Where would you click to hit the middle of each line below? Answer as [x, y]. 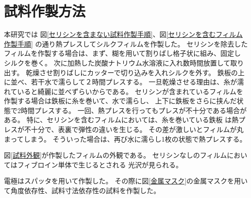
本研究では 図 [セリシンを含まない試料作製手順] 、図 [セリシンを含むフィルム [123, 34]
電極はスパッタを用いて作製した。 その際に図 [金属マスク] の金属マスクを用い [126, 181]
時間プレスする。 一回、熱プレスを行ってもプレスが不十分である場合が [134, 110]
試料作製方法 [45, 11]
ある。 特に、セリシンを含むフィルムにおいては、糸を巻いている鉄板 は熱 [121, 120]
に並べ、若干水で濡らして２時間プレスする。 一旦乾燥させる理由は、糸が [121, 82]
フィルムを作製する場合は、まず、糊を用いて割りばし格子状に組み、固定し [123, 53]
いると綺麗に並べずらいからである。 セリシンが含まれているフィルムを [130, 91]
